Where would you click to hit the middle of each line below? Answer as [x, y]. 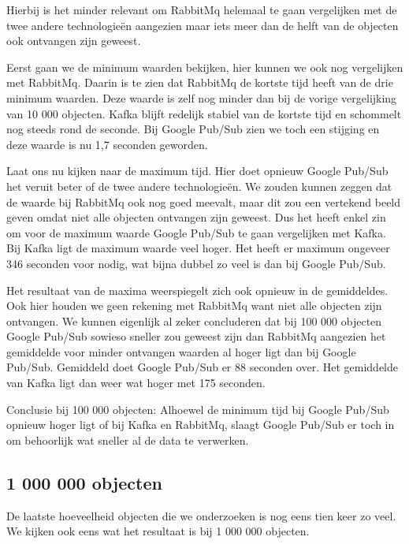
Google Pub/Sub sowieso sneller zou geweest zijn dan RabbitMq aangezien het [196, 336]
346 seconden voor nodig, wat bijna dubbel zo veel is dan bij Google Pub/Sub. [196, 263]
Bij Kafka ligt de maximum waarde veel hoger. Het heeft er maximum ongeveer [198, 248]
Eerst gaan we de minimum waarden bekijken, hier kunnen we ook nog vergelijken [205, 67]
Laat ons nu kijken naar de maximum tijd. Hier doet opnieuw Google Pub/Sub [197, 171]
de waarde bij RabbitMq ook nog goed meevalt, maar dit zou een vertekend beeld [204, 201]
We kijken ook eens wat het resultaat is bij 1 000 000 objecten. [158, 531]
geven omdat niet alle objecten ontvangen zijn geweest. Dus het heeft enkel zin [196, 217]
